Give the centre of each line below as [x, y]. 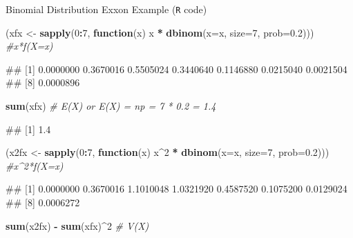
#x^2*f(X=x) [35, 165]
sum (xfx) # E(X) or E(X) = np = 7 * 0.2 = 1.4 [111, 106]
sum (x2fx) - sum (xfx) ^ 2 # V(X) [77, 225]
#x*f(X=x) [29, 46]
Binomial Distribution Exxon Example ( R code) [106, 9]
